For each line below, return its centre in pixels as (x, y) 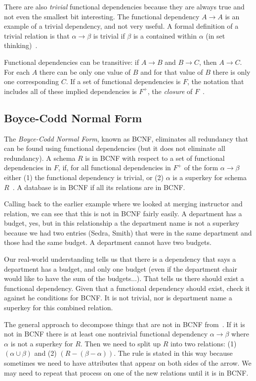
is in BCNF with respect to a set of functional (155, 158)
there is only (232, 71)
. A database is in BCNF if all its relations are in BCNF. (99, 187)
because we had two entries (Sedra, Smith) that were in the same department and (128, 232)
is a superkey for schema (210, 177)
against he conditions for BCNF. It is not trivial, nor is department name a (118, 298)
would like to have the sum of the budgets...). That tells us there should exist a (124, 278)
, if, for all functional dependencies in (114, 167)
